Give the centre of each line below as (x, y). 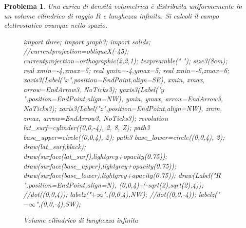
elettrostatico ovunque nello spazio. (56, 25)
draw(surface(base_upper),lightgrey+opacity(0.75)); (100, 165)
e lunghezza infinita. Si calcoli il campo (161, 15)
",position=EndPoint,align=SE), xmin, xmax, (137, 80)
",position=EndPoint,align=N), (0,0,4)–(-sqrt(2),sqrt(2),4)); (114, 184)
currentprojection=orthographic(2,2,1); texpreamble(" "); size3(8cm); (125, 60)
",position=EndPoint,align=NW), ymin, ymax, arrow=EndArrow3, (123, 99)
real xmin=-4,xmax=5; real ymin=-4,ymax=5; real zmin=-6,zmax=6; (126, 70)
